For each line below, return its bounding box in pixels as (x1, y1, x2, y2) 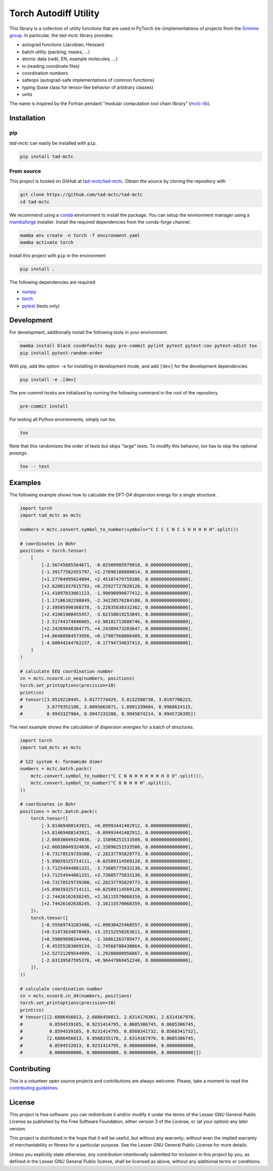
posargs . (9, 450, 28, 456)
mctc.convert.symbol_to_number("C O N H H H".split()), (30, 780, 172, 786)
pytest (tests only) (22, 303, 60, 309)
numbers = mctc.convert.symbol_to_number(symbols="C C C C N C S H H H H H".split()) (20, 526, 239, 532)
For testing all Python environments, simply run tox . (9, 416, 116, 422)
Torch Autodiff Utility (9, 8, 100, 19)
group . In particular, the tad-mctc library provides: (9, 32, 114, 38)
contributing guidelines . (9, 1085, 59, 1091)
